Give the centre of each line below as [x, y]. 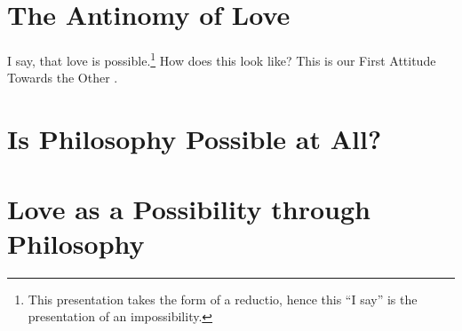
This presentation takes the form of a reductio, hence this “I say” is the [223, 299]
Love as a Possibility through [189, 208]
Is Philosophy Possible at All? [195, 139]
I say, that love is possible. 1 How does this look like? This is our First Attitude [222, 59]
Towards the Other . [63, 78]
